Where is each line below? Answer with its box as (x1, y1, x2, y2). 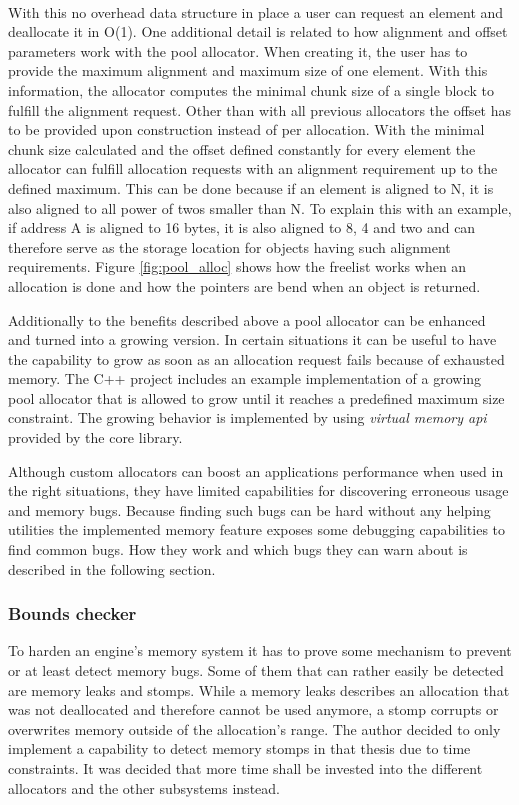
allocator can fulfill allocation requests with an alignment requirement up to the (8, 158, 498, 179)
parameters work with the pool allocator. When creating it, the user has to (8, 40, 468, 61)
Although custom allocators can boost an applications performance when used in (8, 460, 504, 481)
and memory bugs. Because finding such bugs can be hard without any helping (8, 499, 491, 520)
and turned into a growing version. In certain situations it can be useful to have (8, 329, 497, 350)
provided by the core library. (8, 427, 183, 448)
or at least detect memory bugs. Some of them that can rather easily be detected (8, 660, 504, 681)
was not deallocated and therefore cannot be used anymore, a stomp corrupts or (8, 699, 499, 720)
